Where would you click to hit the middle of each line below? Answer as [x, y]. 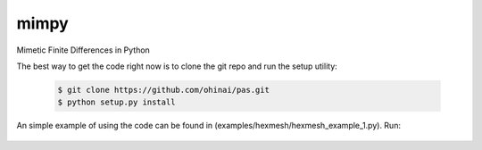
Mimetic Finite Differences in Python [83, 50]
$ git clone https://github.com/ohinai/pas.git [163, 90]
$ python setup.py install [116, 102]
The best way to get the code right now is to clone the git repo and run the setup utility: [177, 66]
